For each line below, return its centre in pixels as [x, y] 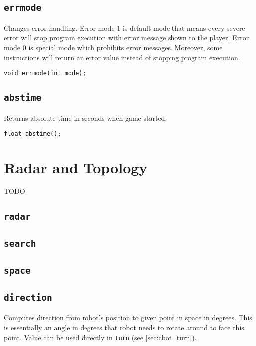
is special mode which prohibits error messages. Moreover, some [126, 47]
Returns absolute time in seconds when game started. [85, 118]
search [20, 244]
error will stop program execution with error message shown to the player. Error [127, 38]
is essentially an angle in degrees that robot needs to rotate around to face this [124, 327]
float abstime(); [33, 134]
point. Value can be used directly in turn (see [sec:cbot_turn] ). [100, 337]
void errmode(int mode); [45, 73]
